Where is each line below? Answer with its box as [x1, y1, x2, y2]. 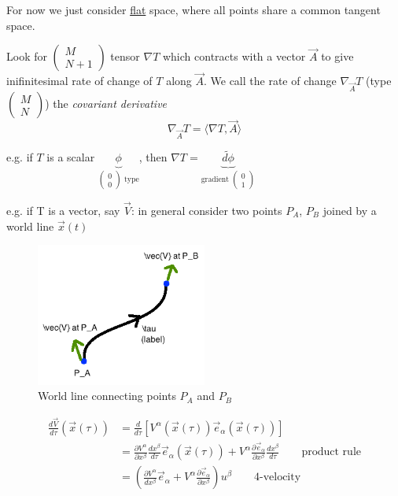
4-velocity [253, 472, 301, 483]
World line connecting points [38, 387, 176, 404]
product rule [301, 446, 361, 458]
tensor [110, 48, 140, 65]
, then [138, 149, 168, 165]
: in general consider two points [131, 202, 282, 218]
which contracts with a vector [162, 48, 306, 65]
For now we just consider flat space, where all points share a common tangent [6, 2, 381, 17]
